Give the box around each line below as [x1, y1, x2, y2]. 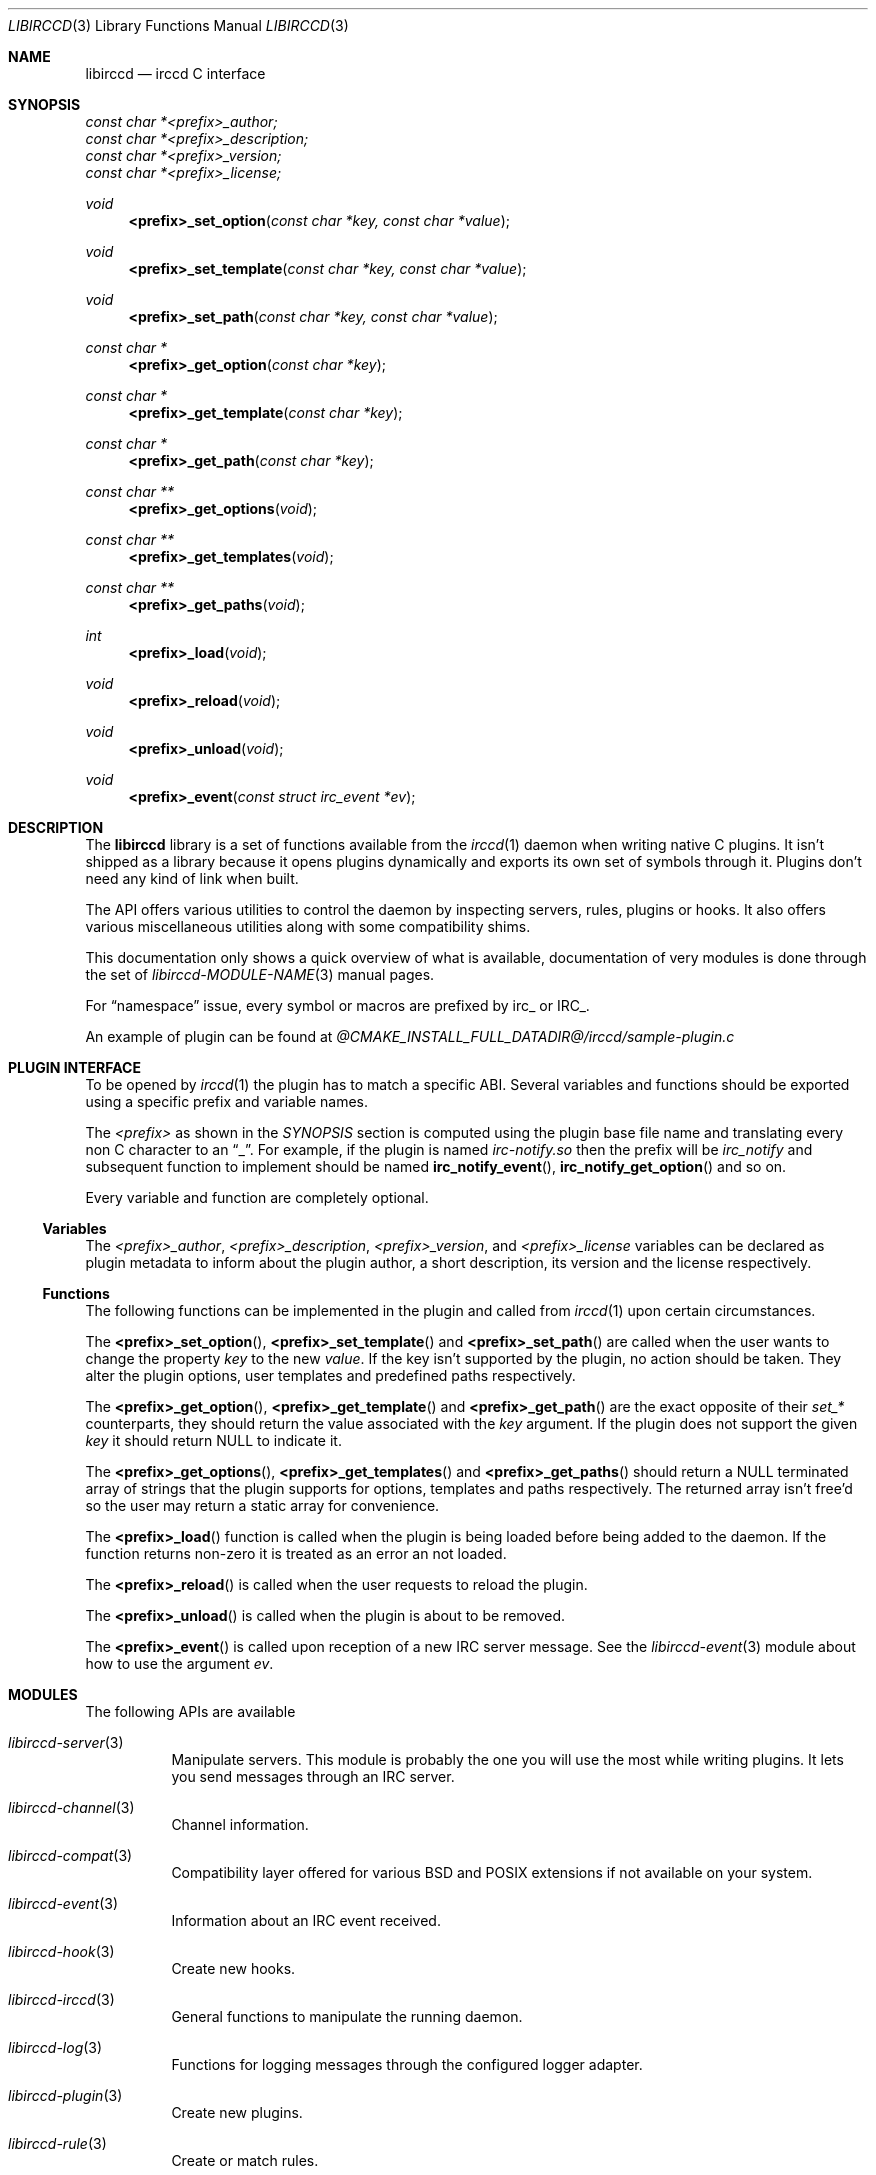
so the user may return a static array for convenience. [85, 1497, 440, 1514]
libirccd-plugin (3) [8, 2087, 123, 2104]
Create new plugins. [171, 2104, 303, 2121]
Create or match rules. [171, 2152, 319, 2169]
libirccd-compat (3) [8, 1847, 133, 1864]
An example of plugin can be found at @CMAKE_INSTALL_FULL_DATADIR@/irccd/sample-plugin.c [85, 1028, 735, 1045]
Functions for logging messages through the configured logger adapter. [171, 2056, 643, 2073]
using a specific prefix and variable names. [85, 1093, 368, 1110]
